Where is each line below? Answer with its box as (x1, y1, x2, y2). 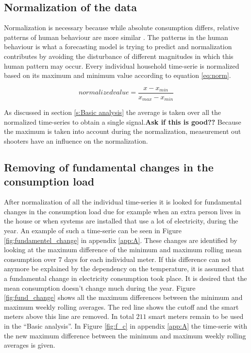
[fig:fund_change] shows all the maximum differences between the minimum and (4, 292, 243, 302)
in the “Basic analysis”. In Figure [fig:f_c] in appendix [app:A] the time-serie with (4, 320, 247, 331)
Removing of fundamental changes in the (4, 160, 214, 175)
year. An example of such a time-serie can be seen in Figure (4, 225, 182, 236)
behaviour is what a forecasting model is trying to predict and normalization (4, 41, 232, 52)
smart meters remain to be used (149, 311, 244, 321)
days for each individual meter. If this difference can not (64, 254, 232, 264)
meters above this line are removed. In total (4, 311, 134, 321)
